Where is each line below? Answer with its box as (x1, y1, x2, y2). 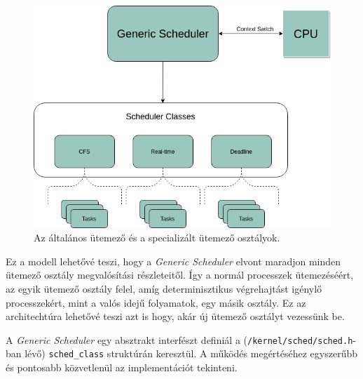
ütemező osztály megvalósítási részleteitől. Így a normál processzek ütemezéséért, (6, 267, 354, 282)
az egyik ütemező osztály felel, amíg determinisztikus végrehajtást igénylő (6, 281, 322, 296)
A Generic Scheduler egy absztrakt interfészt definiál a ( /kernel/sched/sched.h (6, 332, 353, 347)
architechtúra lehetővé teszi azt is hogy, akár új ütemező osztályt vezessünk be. (6, 309, 345, 324)
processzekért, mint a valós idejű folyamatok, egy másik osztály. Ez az (6, 295, 306, 310)
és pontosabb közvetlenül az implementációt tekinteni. (6, 360, 238, 375)
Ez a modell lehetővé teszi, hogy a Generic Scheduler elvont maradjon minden (6, 253, 341, 268)
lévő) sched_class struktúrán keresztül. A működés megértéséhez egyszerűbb (25, 346, 358, 361)
